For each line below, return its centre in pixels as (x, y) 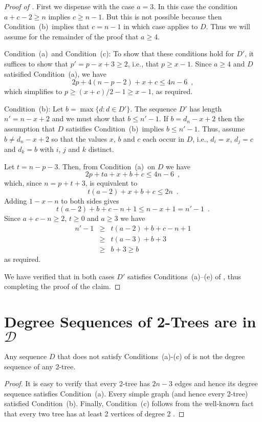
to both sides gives (90, 200)
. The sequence (153, 108)
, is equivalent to (111, 183)
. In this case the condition (196, 6)
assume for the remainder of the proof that (71, 36)
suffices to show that (36, 63)
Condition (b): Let (34, 108)
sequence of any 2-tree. (40, 366)
